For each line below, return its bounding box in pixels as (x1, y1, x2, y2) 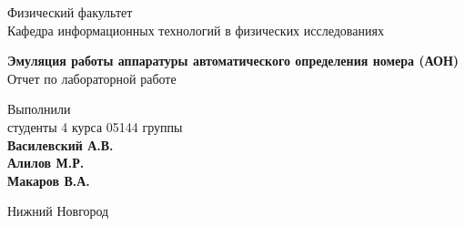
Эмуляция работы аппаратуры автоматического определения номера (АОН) (7, 51, 460, 70)
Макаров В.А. (7, 170, 90, 190)
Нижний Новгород (7, 201, 109, 221)
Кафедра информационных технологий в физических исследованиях (7, 20, 384, 39)
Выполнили (7, 99, 71, 118)
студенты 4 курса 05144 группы (7, 117, 183, 136)
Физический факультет (7, 3, 133, 21)
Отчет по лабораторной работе (7, 68, 177, 87)
